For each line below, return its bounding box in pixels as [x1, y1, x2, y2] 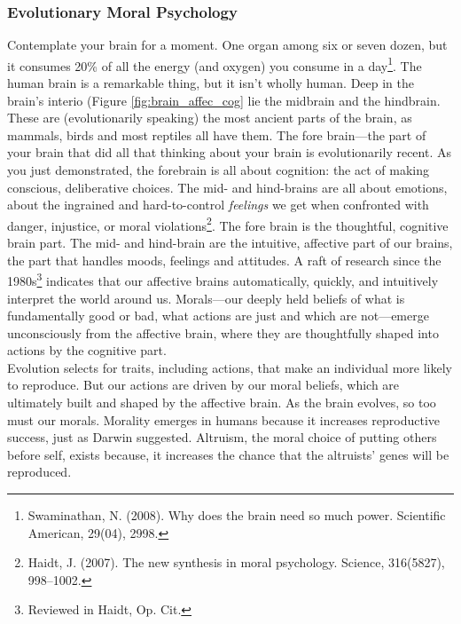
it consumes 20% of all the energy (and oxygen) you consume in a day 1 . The [7, 53, 422, 75]
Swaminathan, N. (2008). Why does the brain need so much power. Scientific [27, 506, 446, 525]
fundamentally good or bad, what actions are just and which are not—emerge [7, 306, 429, 325]
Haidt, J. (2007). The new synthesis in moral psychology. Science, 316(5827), [27, 553, 445, 572]
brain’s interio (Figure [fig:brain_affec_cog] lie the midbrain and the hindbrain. [7, 91, 441, 109]
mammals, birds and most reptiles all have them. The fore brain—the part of [7, 125, 426, 144]
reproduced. [7, 462, 72, 481]
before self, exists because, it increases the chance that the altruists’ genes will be [7, 445, 449, 463]
